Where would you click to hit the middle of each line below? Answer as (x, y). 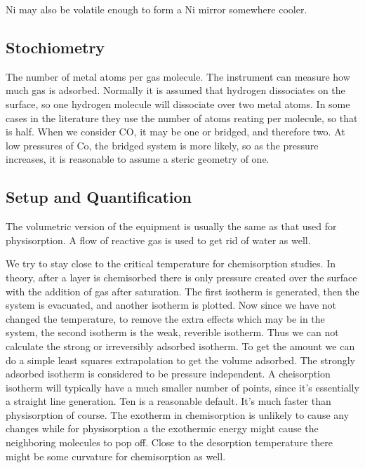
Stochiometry (55, 47)
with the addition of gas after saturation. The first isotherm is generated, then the (182, 291)
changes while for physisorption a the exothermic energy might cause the (162, 428)
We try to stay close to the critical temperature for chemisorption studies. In (171, 263)
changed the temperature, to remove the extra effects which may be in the (165, 318)
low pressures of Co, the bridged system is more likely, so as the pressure (162, 145)
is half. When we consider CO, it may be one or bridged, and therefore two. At (175, 132)
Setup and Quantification (99, 197)
